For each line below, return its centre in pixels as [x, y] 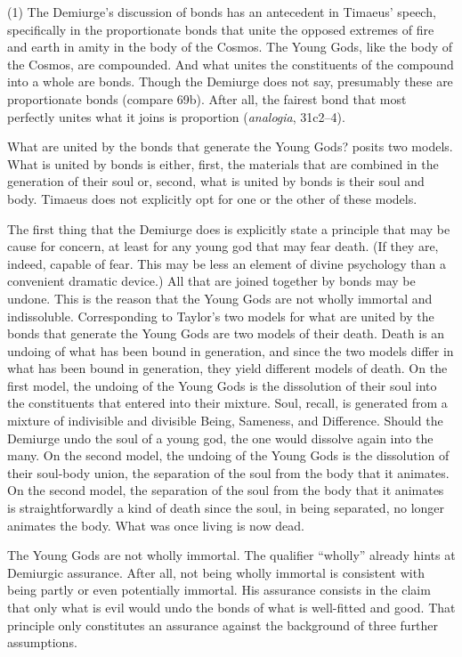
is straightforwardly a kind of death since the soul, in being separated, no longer [226, 508]
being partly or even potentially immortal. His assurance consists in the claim [219, 590]
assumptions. [42, 642]
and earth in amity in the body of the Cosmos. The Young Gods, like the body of [230, 47]
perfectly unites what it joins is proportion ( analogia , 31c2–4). [176, 116]
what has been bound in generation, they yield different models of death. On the [227, 368]
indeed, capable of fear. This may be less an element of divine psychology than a [227, 263]
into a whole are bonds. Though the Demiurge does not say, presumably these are [230, 81]
